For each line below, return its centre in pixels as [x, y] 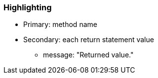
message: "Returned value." [88, 55]
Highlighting [28, 7]
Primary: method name [60, 25]
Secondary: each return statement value [89, 40]
